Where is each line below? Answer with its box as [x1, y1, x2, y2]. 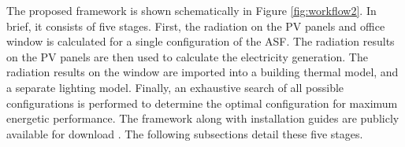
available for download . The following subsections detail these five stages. [6, 125, 363, 141]
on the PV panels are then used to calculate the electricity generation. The [6, 48, 368, 64]
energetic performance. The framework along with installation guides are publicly [6, 110, 399, 127]
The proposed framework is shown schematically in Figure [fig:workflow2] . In [6, 2, 377, 18]
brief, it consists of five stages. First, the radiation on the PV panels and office [6, 17, 385, 34]
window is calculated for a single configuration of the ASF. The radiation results [6, 33, 395, 50]
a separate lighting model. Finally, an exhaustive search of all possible [6, 79, 344, 95]
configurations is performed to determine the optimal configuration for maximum [6, 94, 398, 111]
